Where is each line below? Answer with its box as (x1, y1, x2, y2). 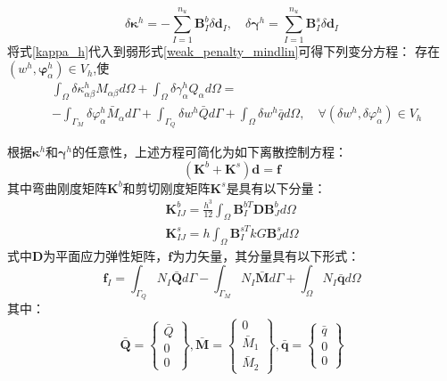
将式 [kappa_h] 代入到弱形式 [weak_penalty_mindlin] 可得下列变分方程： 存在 (7, 41, 441, 60)
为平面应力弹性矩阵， (43, 246, 169, 264)
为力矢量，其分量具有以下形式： (172, 246, 360, 264)
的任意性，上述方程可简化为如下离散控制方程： (72, 142, 348, 161)
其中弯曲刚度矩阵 (7, 178, 107, 197)
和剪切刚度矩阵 (122, 178, 211, 197)
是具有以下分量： (226, 178, 327, 197)
